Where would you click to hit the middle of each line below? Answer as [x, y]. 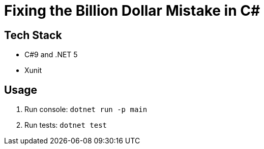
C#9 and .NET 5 [51, 55]
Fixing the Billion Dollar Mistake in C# [132, 11]
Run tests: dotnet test [66, 125]
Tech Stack [33, 35]
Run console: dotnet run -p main [86, 109]
